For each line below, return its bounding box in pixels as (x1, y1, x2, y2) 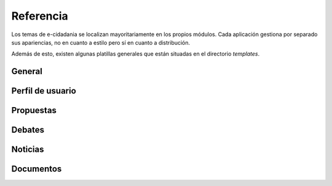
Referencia (11, 9, 69, 23)
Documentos (11, 164, 62, 174)
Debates (11, 125, 45, 135)
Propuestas (11, 105, 57, 116)
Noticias (11, 144, 44, 155)
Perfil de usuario (11, 86, 76, 96)
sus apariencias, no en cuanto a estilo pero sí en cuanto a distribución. (11, 39, 191, 46)
